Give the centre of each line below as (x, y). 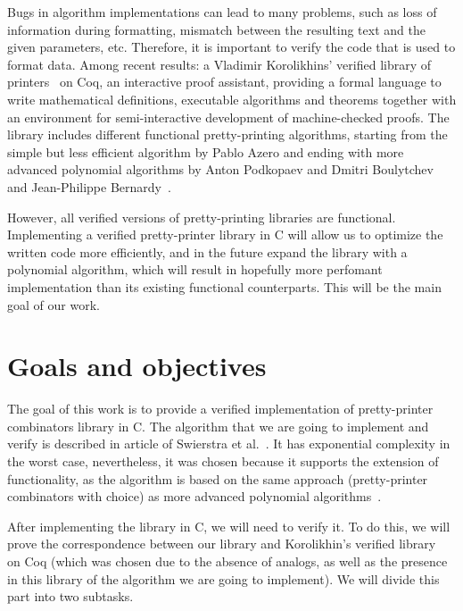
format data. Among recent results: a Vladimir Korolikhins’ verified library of (219, 64)
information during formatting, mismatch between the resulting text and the (216, 29)
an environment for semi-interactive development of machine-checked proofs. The (228, 117)
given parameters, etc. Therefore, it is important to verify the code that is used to (231, 47)
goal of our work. (54, 304)
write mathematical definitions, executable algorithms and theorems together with (232, 99)
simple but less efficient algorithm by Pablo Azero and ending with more (206, 151)
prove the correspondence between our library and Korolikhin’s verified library (222, 544)
